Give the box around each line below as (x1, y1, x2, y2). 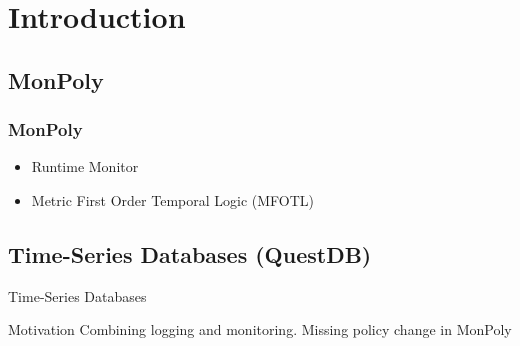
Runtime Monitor (31, 156, 139, 177)
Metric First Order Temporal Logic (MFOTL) (31, 189, 315, 210)
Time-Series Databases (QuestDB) (8, 238, 372, 269)
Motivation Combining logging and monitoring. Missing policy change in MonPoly (8, 319, 512, 340)
